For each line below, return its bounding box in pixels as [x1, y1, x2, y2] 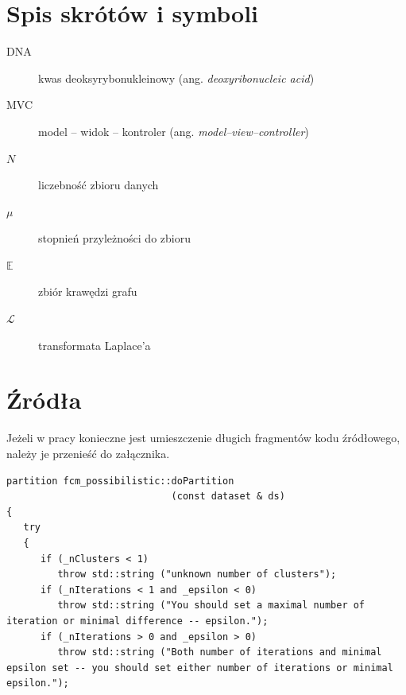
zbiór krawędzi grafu [38, 283, 137, 300]
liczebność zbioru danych [38, 177, 159, 193]
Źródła [6, 383, 82, 416]
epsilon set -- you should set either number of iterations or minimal [6, 662, 393, 674]
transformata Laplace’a [38, 336, 151, 353]
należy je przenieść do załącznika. [6, 445, 170, 461]
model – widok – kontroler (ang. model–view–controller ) [38, 122, 309, 139]
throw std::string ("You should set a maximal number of [57, 600, 365, 612]
